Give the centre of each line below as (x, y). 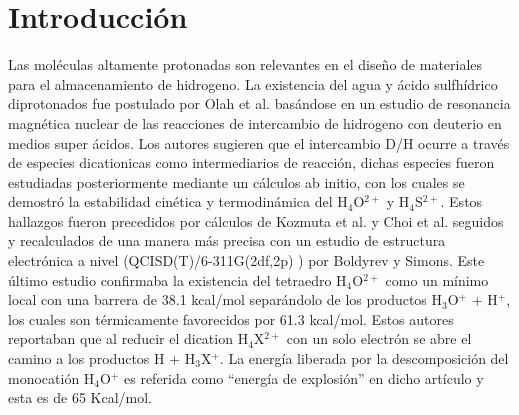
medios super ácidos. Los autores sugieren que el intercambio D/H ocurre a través (259, 142)
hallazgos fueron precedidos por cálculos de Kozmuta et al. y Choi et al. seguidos (256, 220)
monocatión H (51, 377)
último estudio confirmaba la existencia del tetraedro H (177, 279)
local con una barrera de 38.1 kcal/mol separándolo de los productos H (225, 299)
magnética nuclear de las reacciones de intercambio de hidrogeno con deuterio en (255, 122)
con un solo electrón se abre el (379, 338)
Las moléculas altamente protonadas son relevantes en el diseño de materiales (245, 64)
